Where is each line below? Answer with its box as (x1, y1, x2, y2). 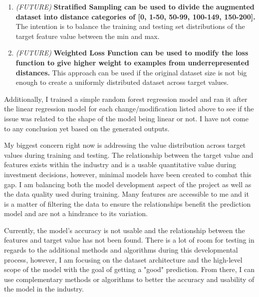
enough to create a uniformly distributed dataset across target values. (15, 77, 229, 87)
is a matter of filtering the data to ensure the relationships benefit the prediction (4, 198, 251, 209)
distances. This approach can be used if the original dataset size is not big (15, 67, 247, 77)
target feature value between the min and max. (15, 30, 160, 41)
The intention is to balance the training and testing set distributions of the (15, 21, 245, 31)
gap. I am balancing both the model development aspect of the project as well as (4, 179, 252, 189)
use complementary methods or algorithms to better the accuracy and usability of (4, 274, 255, 284)
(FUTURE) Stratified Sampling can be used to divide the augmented (15, 1, 255, 11)
